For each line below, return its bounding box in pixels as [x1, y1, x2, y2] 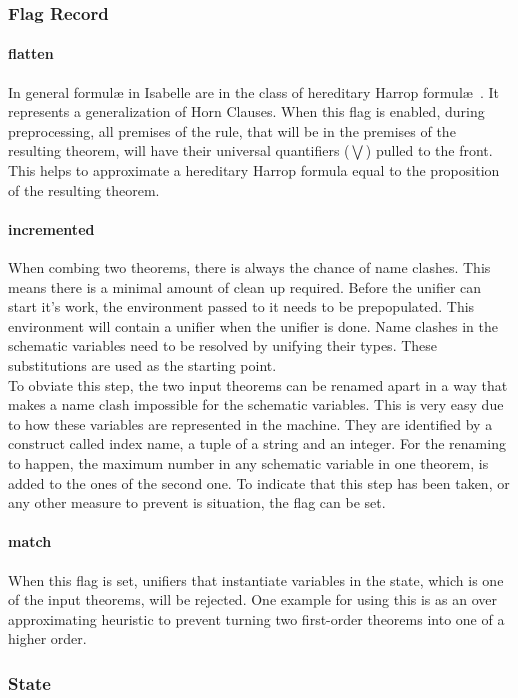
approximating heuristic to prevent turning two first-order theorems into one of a [8, 608, 505, 629]
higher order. [8, 628, 87, 649]
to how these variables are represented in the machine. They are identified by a [8, 413, 493, 434]
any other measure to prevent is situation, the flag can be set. [8, 492, 386, 513]
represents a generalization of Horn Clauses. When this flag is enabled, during [8, 101, 485, 122]
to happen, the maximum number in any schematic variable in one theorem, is [8, 452, 489, 473]
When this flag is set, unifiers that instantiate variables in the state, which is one [8, 569, 504, 590]
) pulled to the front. [365, 140, 493, 161]
